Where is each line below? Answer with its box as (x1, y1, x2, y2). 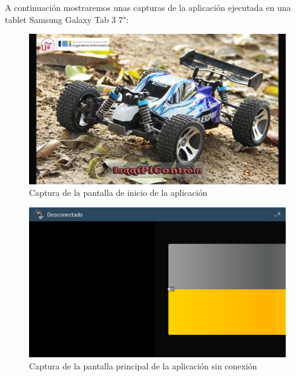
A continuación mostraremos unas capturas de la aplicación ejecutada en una (5, 1, 291, 13)
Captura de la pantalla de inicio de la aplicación (29, 186, 208, 199)
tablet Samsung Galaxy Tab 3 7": (5, 13, 129, 25)
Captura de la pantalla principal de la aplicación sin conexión (29, 359, 257, 372)
